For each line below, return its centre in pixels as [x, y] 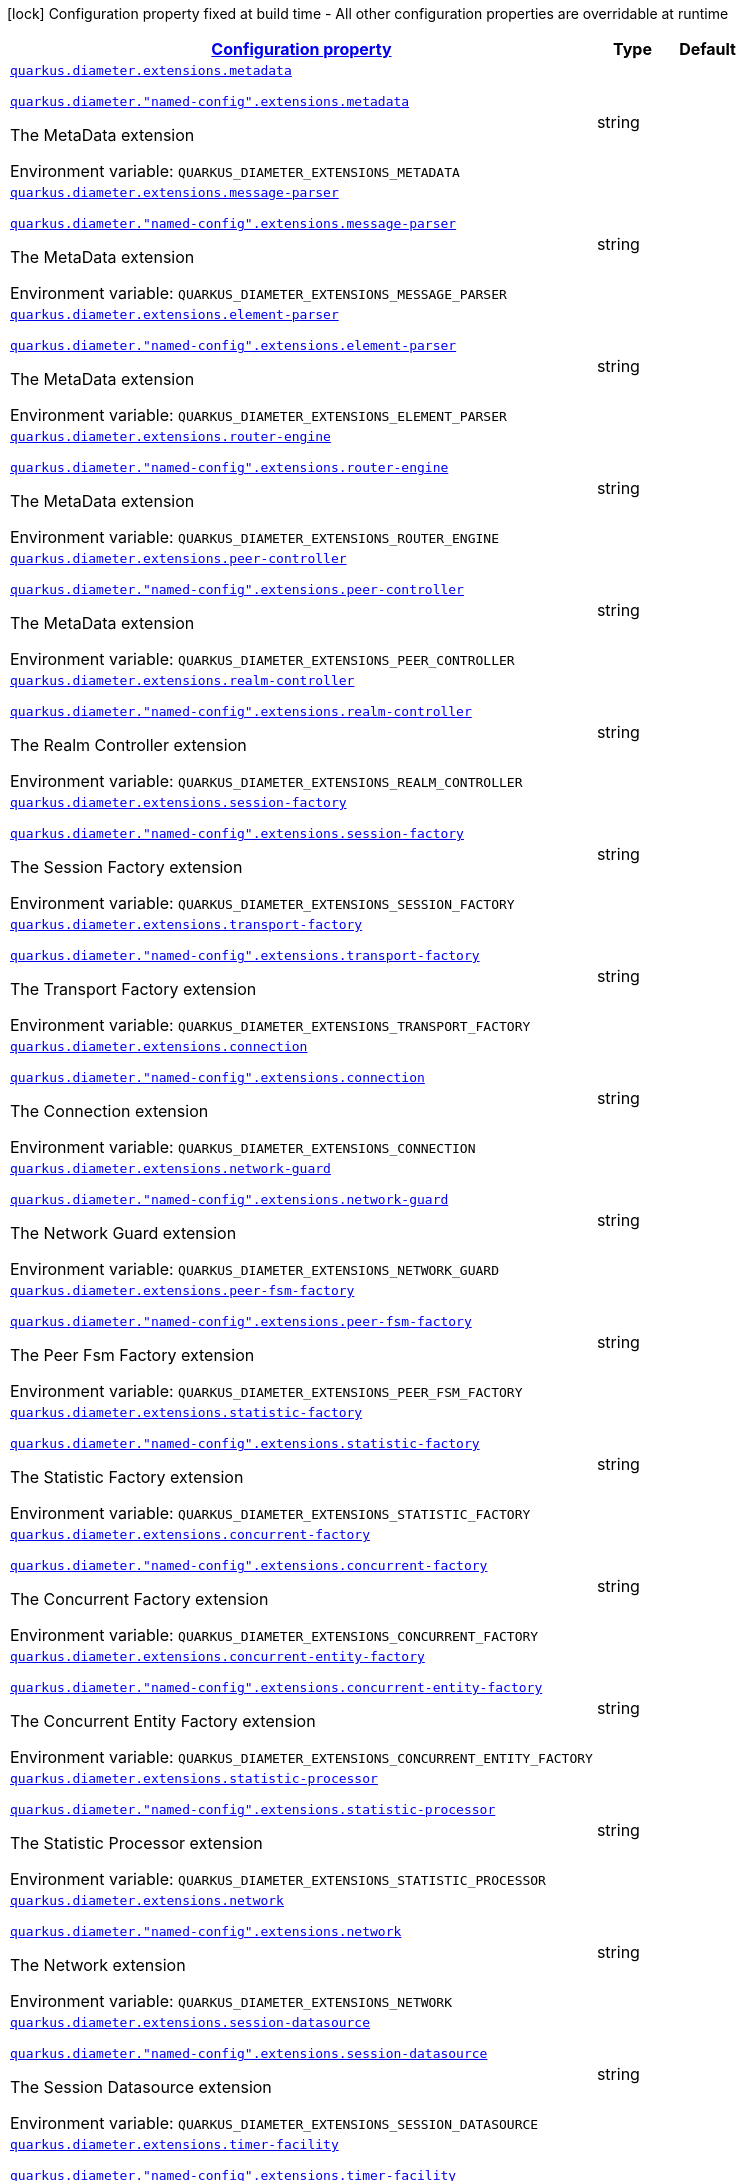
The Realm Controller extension [128, 745]
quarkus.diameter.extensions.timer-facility [174, 2144]
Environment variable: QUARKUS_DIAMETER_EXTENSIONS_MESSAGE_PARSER [258, 293]
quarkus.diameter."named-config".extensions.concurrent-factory [249, 1565]
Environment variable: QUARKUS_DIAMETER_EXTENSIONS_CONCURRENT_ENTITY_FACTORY [301, 1757]
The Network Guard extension [123, 1233]
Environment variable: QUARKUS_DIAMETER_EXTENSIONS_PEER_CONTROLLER [262, 659]
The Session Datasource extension [141, 2087]
